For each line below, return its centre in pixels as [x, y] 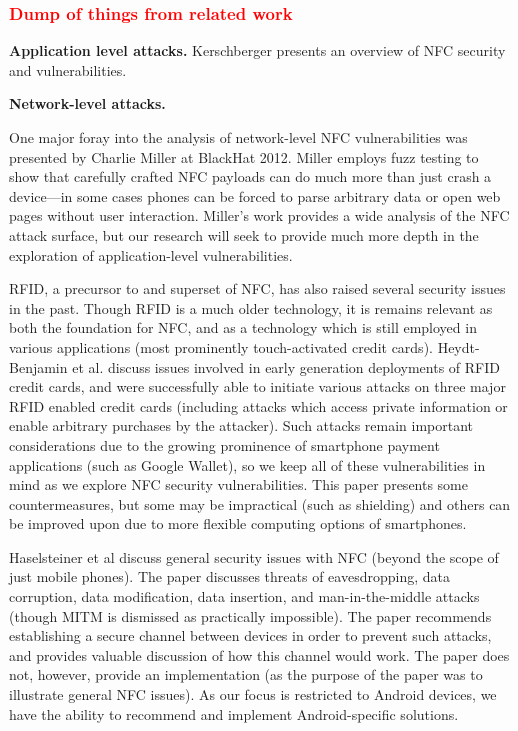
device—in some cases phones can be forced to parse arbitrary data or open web [255, 195]
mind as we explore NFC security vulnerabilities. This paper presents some [239, 484]
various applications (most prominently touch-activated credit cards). [221, 346]
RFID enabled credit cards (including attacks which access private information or [258, 405]
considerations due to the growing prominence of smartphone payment [224, 444]
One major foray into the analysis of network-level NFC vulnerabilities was [238, 137]
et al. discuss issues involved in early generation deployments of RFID [286, 366]
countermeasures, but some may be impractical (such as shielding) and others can [260, 503]
